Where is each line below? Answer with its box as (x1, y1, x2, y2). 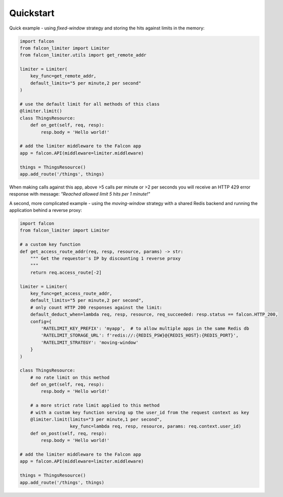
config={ (30, 318, 52, 324)
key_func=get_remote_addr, (30, 73, 97, 79)
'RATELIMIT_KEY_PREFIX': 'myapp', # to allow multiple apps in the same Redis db (40, 325, 249, 331)
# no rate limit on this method (30, 374, 110, 380)
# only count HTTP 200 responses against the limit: (30, 304, 162, 310)
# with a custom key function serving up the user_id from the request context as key (30, 409, 249, 415)
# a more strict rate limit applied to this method (30, 402, 160, 408)
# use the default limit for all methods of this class (19, 101, 160, 107)
